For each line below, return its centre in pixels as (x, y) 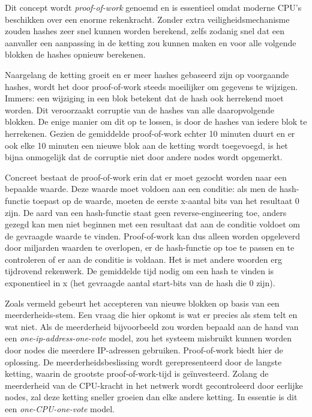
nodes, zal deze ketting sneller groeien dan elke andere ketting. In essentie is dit (151, 397)
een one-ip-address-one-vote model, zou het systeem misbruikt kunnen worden (148, 338)
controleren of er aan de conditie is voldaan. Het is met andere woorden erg (143, 259)
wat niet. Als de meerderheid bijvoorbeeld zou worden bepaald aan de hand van (152, 326)
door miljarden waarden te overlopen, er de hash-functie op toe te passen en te (150, 247)
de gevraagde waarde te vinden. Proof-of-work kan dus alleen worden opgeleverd (153, 235)
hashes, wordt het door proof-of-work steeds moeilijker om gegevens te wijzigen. (151, 86)
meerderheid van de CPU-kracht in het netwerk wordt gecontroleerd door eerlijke (154, 385)
